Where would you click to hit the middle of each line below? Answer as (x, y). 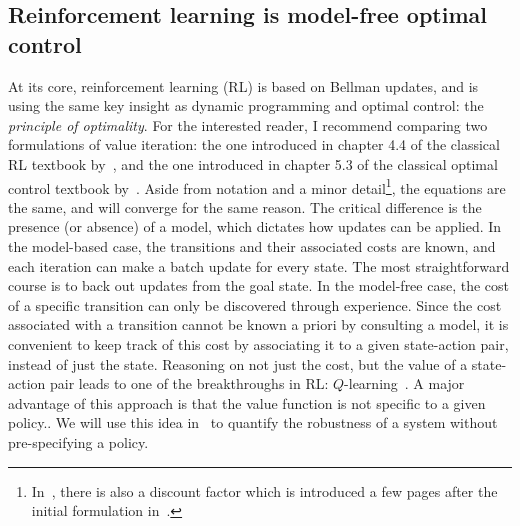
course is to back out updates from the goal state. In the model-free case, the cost (259, 285)
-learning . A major (404, 383)
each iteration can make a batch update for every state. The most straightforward (259, 265)
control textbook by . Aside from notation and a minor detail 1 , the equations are (257, 186)
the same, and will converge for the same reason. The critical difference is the (245, 206)
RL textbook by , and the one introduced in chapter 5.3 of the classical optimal (253, 163)
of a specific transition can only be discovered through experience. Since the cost (255, 304)
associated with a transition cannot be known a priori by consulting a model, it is (258, 324)
